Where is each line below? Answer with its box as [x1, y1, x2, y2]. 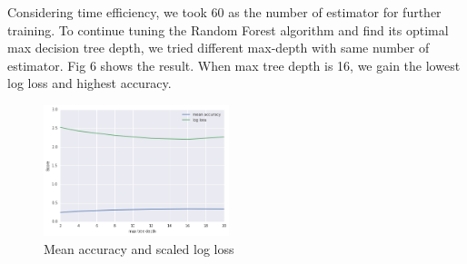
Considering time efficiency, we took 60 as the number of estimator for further [7, 3, 442, 21]
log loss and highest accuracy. [7, 73, 172, 93]
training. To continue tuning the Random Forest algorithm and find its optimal [7, 20, 449, 39]
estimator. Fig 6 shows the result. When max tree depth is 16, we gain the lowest [7, 55, 461, 74]
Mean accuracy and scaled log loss [44, 239, 234, 258]
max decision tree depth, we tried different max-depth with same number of [7, 38, 430, 57]
